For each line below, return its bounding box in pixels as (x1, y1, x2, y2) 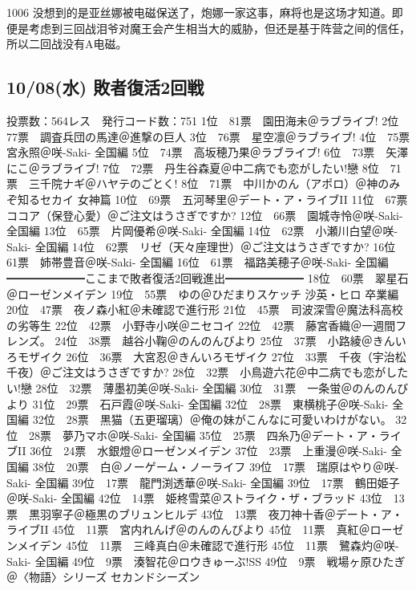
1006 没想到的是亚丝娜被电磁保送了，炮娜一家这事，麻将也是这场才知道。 (6, 4, 392, 20)
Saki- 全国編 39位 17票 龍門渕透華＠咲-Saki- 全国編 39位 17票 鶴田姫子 (6, 474, 400, 490)
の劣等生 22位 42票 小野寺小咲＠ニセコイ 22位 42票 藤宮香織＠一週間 (6, 316, 396, 333)
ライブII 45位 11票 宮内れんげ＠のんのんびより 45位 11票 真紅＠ (6, 521, 370, 538)
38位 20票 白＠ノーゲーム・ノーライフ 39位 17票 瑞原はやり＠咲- (32, 458, 399, 475)
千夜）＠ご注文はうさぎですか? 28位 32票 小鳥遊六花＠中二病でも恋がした (6, 364, 409, 380)
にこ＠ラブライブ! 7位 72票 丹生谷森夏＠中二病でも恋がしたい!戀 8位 (6, 159, 379, 176)
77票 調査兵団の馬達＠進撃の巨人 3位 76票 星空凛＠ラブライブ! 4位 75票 (6, 128, 410, 144)
